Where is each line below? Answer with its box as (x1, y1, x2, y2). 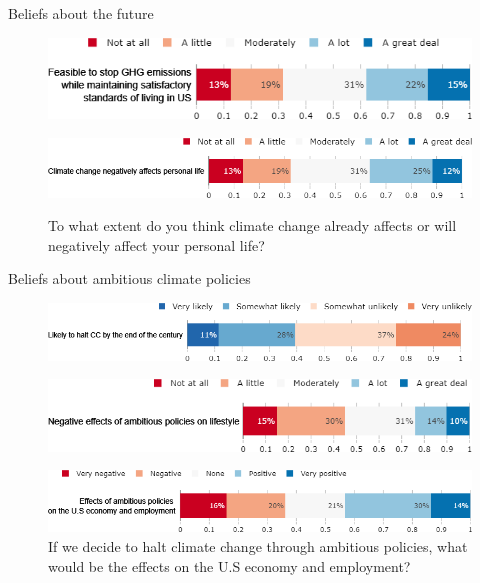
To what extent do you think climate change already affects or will (48, 215, 457, 236)
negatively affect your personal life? (48, 234, 265, 255)
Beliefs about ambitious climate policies (8, 268, 251, 289)
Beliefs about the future (8, 3, 154, 23)
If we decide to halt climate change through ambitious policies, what (48, 536, 468, 557)
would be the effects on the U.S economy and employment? (48, 555, 411, 576)
